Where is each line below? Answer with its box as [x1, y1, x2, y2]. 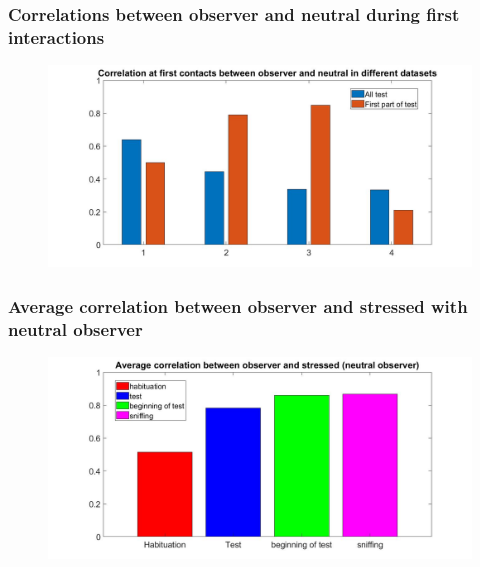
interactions [8, 24, 105, 49]
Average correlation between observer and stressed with [8, 293, 468, 318]
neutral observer [8, 316, 143, 341]
